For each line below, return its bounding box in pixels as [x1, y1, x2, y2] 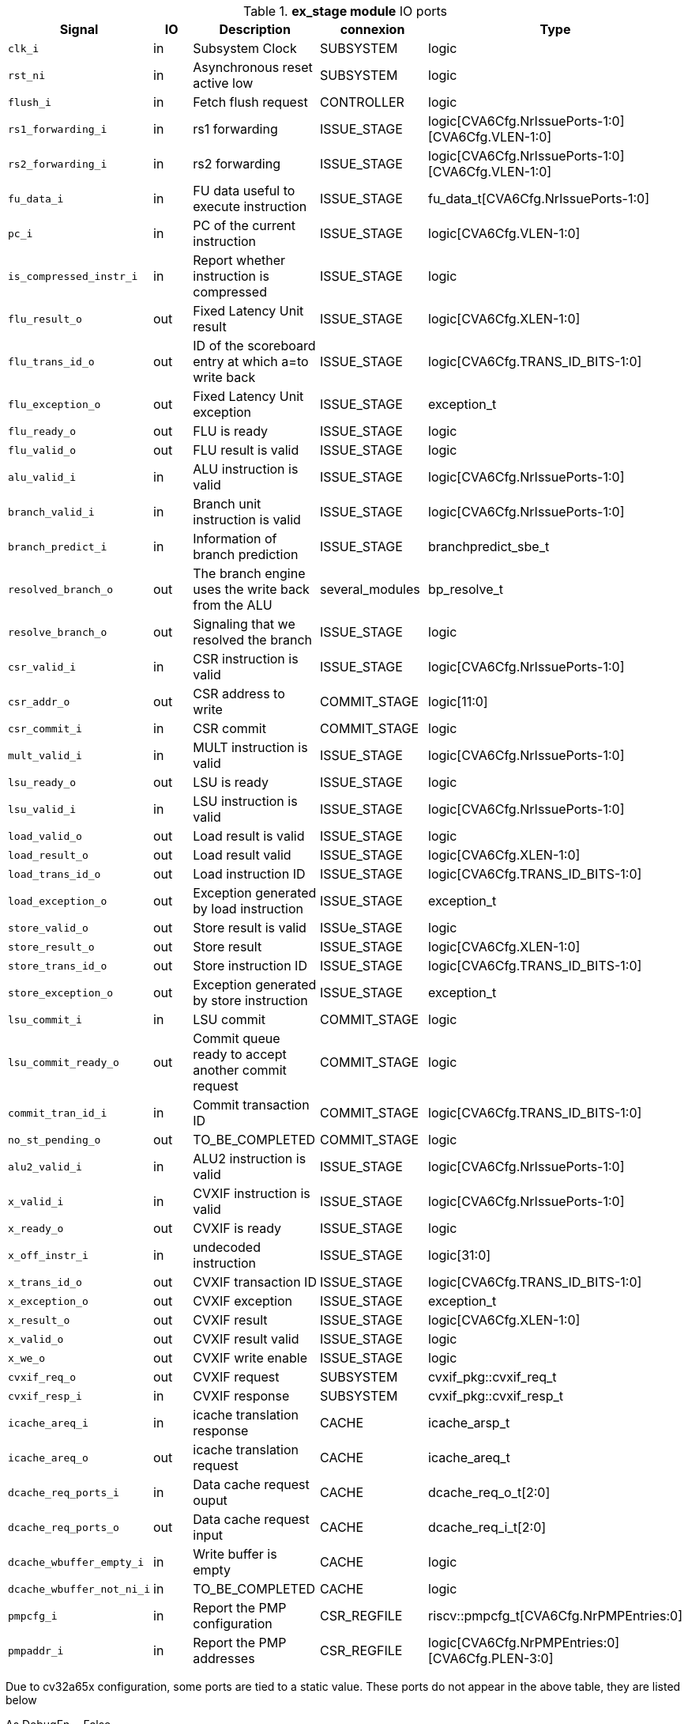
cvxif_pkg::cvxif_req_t [428, 1369, 557, 1385]
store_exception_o [8, 986, 114, 999]
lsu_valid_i [8, 803, 77, 815]
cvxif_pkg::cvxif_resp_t [428, 1388, 564, 1404]
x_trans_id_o [8, 1276, 82, 1288]
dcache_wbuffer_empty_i [8, 1556, 145, 1568]
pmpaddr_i [8, 1644, 64, 1657]
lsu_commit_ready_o [8, 1056, 119, 1068]
